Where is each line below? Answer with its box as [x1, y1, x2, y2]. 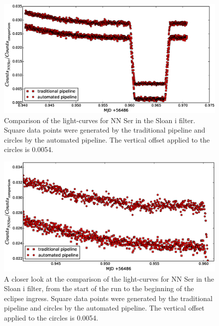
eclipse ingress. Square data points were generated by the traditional [4, 293, 213, 303]
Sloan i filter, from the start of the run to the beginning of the [4, 283, 194, 294]
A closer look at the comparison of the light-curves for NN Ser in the [4, 273, 214, 284]
